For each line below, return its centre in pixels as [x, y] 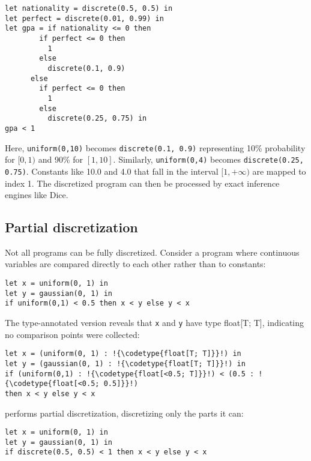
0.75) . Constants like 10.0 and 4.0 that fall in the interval [112, 171]
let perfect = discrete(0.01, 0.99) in [84, 18]
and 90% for [61, 159]
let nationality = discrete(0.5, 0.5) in [89, 8]
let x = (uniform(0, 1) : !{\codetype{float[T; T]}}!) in [123, 354]
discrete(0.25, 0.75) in [97, 119]
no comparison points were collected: [72, 334]
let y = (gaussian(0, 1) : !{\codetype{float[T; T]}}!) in [125, 363]
